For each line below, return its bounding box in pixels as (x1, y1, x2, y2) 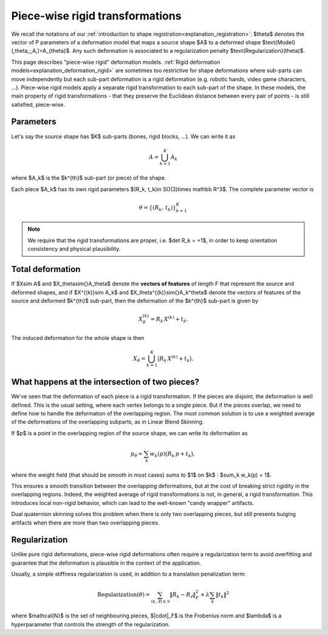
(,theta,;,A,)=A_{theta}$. (11, 47, 71, 55)
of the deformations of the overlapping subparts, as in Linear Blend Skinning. (11, 418, 204, 426)
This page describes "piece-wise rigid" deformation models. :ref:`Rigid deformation (11, 58, 220, 66)
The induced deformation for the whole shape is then (11, 334, 145, 341)
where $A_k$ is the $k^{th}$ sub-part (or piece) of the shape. (11, 174, 166, 182)
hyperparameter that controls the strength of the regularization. (11, 620, 170, 628)
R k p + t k (167, 450, 191, 458)
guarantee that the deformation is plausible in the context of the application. (11, 559, 202, 566)
